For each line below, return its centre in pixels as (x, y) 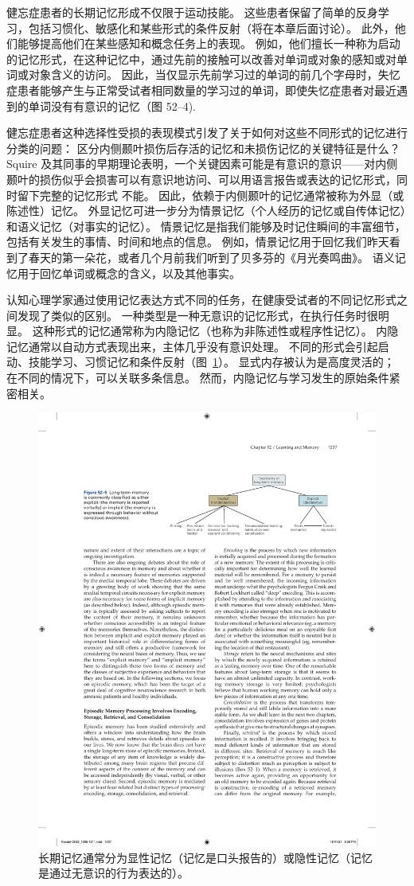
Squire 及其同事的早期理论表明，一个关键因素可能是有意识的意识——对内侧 (202, 164)
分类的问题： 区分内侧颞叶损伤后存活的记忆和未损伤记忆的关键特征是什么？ (203, 148)
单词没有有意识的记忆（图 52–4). (112, 105)
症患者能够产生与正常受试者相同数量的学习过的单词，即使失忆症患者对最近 (201, 90)
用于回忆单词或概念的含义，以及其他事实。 (129, 273)
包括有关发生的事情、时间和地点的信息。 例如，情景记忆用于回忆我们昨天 (198, 242)
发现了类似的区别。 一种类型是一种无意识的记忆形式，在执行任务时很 (197, 315)
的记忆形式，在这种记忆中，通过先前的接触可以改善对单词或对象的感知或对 (201, 59)
